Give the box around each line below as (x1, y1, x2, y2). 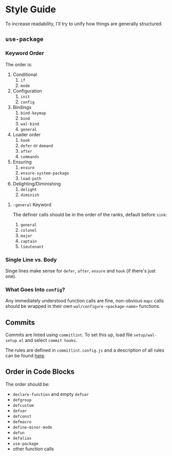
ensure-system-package (20, 171, 69, 176)
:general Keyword (12, 202, 51, 208)
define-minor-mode (12, 425, 52, 430)
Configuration (12, 87, 42, 94)
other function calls (12, 446, 54, 452)
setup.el (5, 338, 24, 343)
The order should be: (5, 381, 50, 387)
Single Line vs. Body (5, 256, 58, 263)
